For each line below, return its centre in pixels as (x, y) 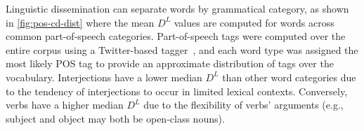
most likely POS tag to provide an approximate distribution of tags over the (170, 63)
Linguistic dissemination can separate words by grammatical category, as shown (177, 8)
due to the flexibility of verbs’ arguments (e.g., (243, 105)
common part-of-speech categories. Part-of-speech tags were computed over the (176, 36)
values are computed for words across (254, 22)
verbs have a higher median (65, 105)
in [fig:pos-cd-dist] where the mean (80, 22)
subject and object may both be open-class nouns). (115, 118)
